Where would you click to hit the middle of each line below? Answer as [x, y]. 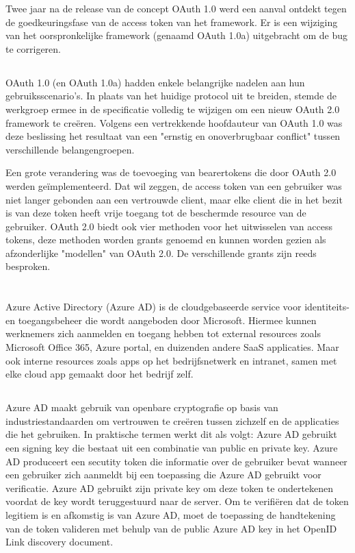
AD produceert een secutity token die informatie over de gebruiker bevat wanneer [176, 461]
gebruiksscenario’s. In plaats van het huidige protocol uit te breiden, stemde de [171, 96]
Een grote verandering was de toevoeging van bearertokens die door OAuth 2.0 [171, 172]
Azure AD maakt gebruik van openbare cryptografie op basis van [142, 407]
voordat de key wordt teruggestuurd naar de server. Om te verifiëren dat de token [177, 501]
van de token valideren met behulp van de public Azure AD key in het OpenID [171, 528]
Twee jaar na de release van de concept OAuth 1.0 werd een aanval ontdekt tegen [176, 8]
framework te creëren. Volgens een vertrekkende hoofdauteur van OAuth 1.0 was [174, 122]
